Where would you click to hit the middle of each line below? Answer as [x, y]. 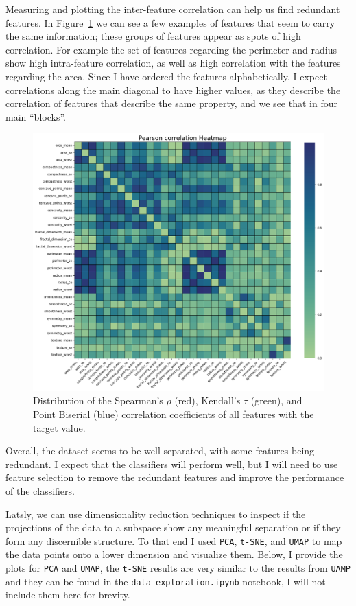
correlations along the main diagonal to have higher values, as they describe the [173, 90]
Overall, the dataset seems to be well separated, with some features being [160, 451]
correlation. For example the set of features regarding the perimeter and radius [171, 49]
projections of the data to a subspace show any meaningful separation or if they [173, 527]
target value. [59, 427]
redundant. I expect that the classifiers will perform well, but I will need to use [172, 464]
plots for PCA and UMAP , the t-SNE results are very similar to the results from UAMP [178, 568]
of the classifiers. [40, 491]
